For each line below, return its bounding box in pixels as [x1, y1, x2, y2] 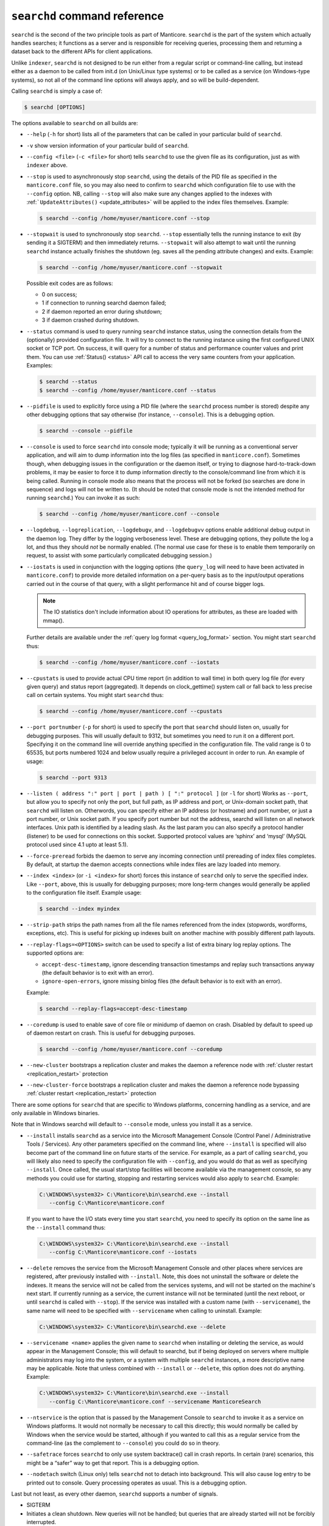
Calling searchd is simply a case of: [11, 87, 103, 95]
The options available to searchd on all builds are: [11, 119, 138, 126]
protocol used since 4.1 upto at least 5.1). [26, 841, 129, 848]
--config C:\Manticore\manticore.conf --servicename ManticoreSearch [49, 1398, 261, 1405]
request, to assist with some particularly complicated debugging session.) [26, 552, 213, 559]
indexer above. [26, 162, 68, 169]
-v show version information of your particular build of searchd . [26, 142, 189, 149]
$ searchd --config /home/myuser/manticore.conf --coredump [39, 1046, 223, 1053]
